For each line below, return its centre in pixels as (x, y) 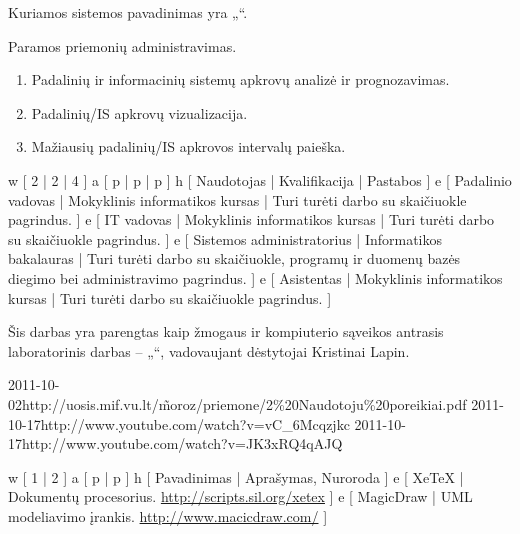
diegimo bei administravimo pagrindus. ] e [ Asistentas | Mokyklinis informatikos (255, 277)
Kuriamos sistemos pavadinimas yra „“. (128, 12)
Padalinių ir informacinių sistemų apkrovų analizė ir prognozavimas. (240, 79)
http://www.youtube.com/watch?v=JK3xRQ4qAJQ (182, 443)
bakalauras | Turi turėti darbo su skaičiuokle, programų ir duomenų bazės (234, 258)
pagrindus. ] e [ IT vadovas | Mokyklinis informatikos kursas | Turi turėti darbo (251, 219)
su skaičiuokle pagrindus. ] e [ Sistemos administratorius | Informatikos (225, 238)
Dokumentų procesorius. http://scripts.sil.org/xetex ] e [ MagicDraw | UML (240, 496)
